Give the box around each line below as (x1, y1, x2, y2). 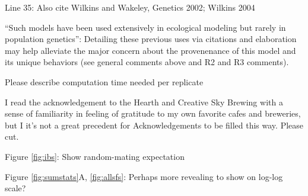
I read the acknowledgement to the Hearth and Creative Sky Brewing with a (5, 95, 283, 108)
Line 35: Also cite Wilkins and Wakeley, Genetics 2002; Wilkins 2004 (5, 1, 255, 13)
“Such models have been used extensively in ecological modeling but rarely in (5, 21, 286, 33)
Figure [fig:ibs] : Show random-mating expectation (5, 150, 185, 162)
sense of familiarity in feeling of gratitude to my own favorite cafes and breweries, (5, 107, 301, 120)
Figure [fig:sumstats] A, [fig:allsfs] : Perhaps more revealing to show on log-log (5, 170, 283, 182)
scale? (5, 182, 26, 194)
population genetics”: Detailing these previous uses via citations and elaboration (5, 33, 297, 45)
